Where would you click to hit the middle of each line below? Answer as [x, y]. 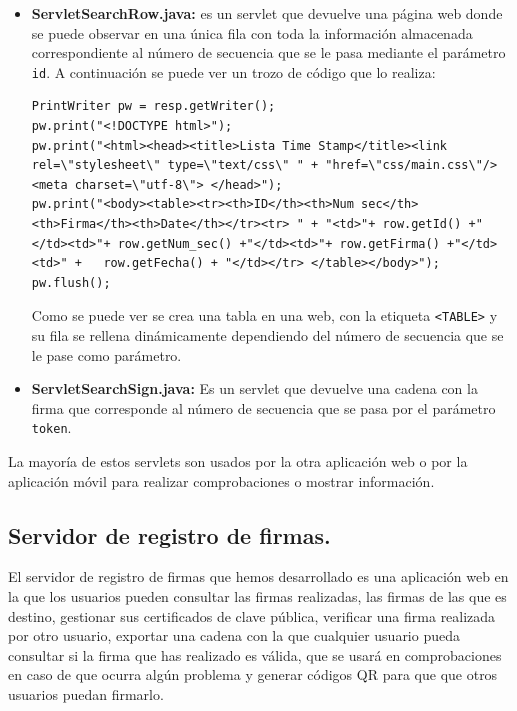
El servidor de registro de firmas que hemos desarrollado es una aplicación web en [258, 576]
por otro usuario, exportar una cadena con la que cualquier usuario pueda [234, 635]
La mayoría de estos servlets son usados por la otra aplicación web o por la [238, 461]
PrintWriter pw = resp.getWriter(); [153, 106]
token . [51, 427]
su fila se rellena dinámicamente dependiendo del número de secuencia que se [267, 335]
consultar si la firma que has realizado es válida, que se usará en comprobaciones [255, 654]
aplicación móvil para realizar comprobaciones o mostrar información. [221, 480]
